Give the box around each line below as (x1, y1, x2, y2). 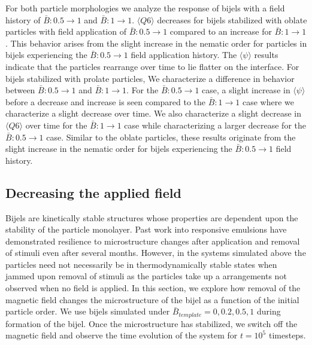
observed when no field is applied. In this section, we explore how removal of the (5, 282, 301, 294)
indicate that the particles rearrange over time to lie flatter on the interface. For (5, 60, 299, 72)
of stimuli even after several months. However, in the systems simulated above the (5, 246, 306, 259)
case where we (243, 95, 295, 108)
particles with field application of (5, 25, 126, 38)
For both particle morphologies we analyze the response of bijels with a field (5, 2, 285, 14)
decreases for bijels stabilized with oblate (157, 13, 307, 26)
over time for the (25, 118, 87, 131)
